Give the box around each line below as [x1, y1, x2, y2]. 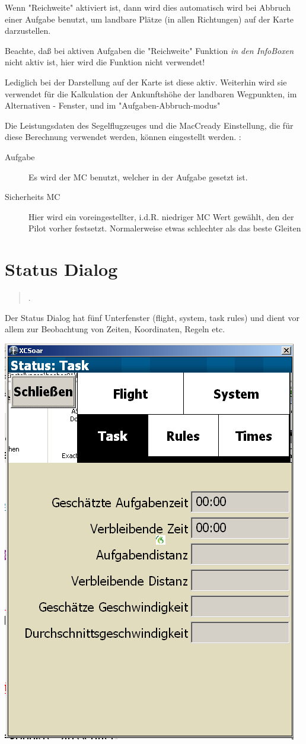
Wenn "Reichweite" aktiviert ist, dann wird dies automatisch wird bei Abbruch [5, 1, 291, 13]
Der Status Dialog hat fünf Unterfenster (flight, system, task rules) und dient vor [5, 311, 299, 323]
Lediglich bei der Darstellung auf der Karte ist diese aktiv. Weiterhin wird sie [5, 75, 287, 88]
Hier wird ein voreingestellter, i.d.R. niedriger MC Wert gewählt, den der [28, 210, 294, 222]
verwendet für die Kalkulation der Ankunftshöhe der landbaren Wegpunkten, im [5, 87, 297, 100]
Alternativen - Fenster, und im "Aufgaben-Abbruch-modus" [5, 99, 221, 112]
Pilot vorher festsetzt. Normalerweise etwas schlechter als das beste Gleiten [28, 222, 301, 234]
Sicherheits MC [5, 190, 60, 203]
